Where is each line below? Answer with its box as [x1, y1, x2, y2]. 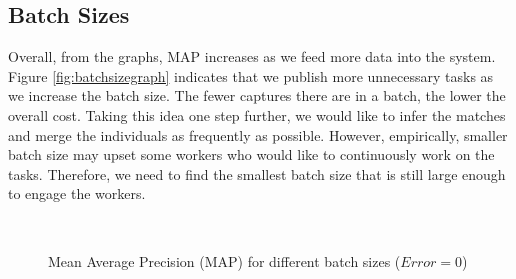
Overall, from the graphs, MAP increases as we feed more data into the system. [8, 46, 496, 67]
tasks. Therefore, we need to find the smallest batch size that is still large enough [8, 163, 506, 184]
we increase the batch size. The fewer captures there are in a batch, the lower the [8, 85, 506, 106]
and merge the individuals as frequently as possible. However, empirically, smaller [8, 124, 508, 145]
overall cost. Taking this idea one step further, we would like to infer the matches [8, 104, 506, 125]
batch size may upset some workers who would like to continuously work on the [8, 144, 495, 165]
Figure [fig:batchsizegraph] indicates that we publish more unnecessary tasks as [8, 65, 494, 86]
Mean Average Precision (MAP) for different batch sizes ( [48, 250, 401, 271]
